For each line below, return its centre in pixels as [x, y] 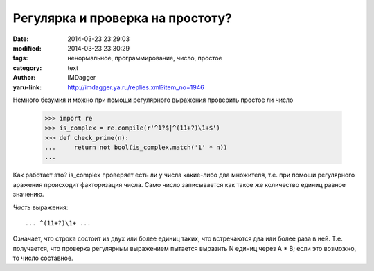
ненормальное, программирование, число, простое [145, 58]
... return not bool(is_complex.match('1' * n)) [136, 148]
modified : [27, 48]
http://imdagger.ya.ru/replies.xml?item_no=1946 [136, 87]
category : [27, 68]
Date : [21, 39]
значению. [28, 195]
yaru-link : [27, 87]
